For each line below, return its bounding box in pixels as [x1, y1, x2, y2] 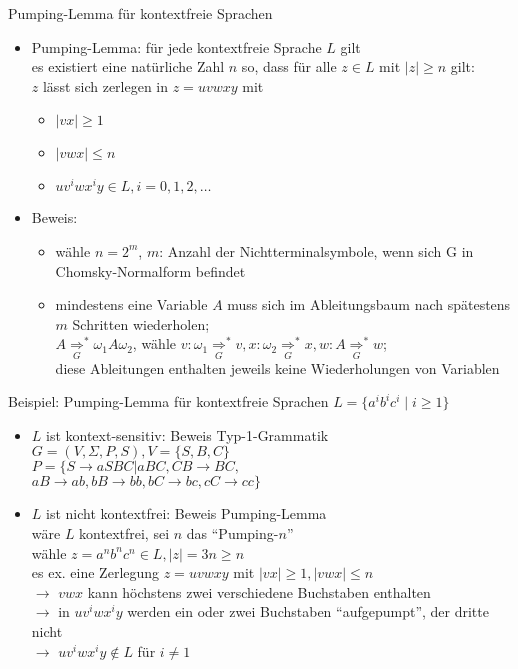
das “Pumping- [186, 523, 279, 544]
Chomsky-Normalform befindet [55, 260, 246, 281]
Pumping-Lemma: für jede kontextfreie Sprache [31, 36, 322, 57]
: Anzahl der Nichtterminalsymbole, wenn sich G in [159, 240, 474, 261]
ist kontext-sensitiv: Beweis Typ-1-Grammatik [46, 424, 329, 445]
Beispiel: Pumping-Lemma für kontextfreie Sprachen [8, 391, 329, 412]
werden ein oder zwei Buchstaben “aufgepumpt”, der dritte [127, 601, 489, 622]
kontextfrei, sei [79, 523, 170, 544]
